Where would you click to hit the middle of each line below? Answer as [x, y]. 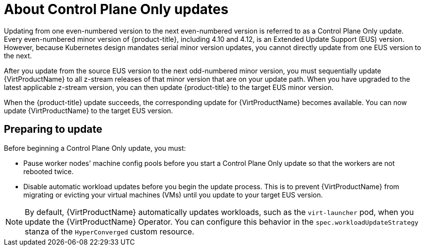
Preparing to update [53, 129]
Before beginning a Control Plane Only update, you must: [95, 148]
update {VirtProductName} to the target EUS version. [89, 110]
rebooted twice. [49, 171]
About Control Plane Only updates [116, 9]
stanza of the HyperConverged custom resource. [110, 231]
